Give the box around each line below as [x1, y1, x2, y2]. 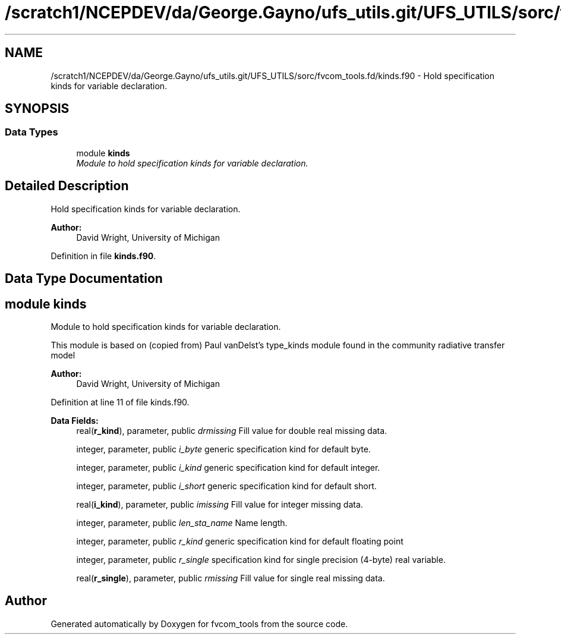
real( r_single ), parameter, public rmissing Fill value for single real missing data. [76, 572, 385, 583]
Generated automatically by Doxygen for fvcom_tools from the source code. [51, 618, 348, 629]
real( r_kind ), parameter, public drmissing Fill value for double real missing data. [76, 425, 387, 436]
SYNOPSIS [5, 101, 70, 117]
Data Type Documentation [5, 271, 163, 287]
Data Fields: [51, 415, 99, 426]
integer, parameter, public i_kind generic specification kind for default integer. [76, 462, 380, 473]
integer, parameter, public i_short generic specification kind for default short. [76, 480, 377, 491]
